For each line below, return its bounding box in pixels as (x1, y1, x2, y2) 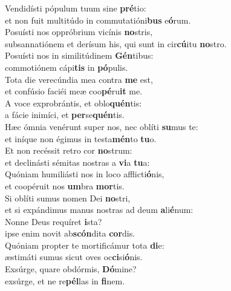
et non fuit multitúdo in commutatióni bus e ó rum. (5, 13, 191, 26)
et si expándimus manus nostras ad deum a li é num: (5, 203, 194, 216)
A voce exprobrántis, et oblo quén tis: (5, 96, 142, 109)
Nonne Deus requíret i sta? (5, 215, 102, 227)
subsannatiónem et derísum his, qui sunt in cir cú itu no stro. (5, 37, 227, 50)
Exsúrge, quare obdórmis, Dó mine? (5, 263, 137, 275)
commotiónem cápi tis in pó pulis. (5, 60, 128, 73)
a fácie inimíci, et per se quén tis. (5, 108, 125, 121)
